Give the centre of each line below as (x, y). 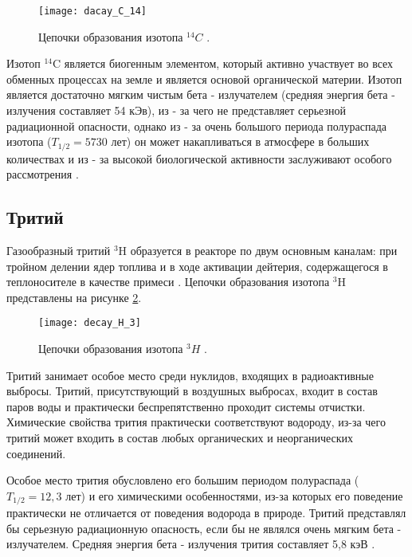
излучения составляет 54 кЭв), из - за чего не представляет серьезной (176, 110)
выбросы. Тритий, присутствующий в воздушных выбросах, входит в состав (192, 391)
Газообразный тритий (59, 251)
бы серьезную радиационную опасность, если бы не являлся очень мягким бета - (204, 528)
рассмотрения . (43, 174)
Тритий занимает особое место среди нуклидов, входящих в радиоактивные (190, 375)
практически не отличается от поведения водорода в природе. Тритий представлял (206, 513)
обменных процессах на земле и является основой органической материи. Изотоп (204, 78)
